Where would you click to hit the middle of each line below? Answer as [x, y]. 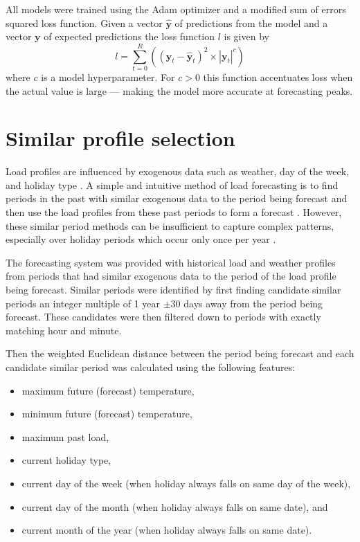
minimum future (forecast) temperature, [107, 414]
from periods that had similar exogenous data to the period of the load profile [171, 276]
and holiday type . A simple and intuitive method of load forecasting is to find [172, 184]
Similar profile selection [120, 138]
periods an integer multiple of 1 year [83, 303]
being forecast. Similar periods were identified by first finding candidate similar [173, 289]
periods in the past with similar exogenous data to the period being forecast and [177, 198]
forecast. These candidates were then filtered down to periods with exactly [163, 317]
